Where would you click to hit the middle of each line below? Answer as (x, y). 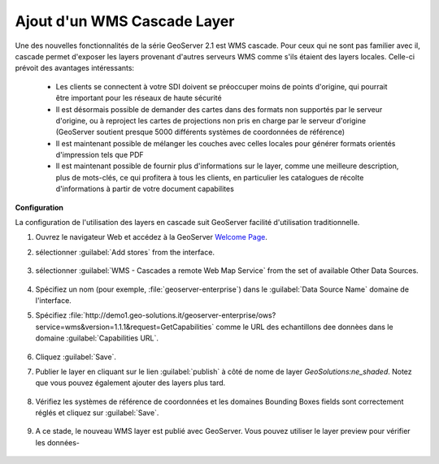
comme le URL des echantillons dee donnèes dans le (304, 327)
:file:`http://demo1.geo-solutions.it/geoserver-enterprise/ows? (172, 315)
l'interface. (54, 300)
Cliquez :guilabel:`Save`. (76, 357)
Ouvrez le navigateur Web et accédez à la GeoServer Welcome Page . (151, 237)
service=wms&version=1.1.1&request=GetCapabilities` (125, 327)
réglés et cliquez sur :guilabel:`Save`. (97, 413)
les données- (58, 442)
